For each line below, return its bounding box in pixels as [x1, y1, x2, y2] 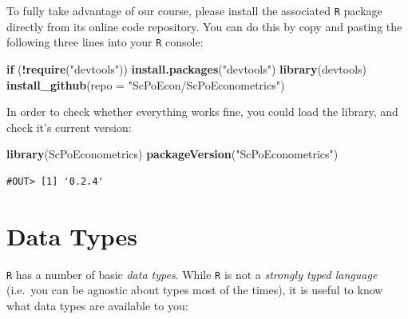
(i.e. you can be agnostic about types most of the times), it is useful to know [6, 281, 383, 298]
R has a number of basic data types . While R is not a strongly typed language [6, 265, 378, 282]
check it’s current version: [6, 118, 132, 135]
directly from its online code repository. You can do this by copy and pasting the [6, 18, 402, 34]
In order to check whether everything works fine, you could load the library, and [6, 103, 398, 120]
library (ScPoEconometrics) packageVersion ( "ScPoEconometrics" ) [6, 146, 339, 162]
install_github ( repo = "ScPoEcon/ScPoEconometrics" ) [6, 76, 285, 93]
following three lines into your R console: [6, 34, 204, 50]
